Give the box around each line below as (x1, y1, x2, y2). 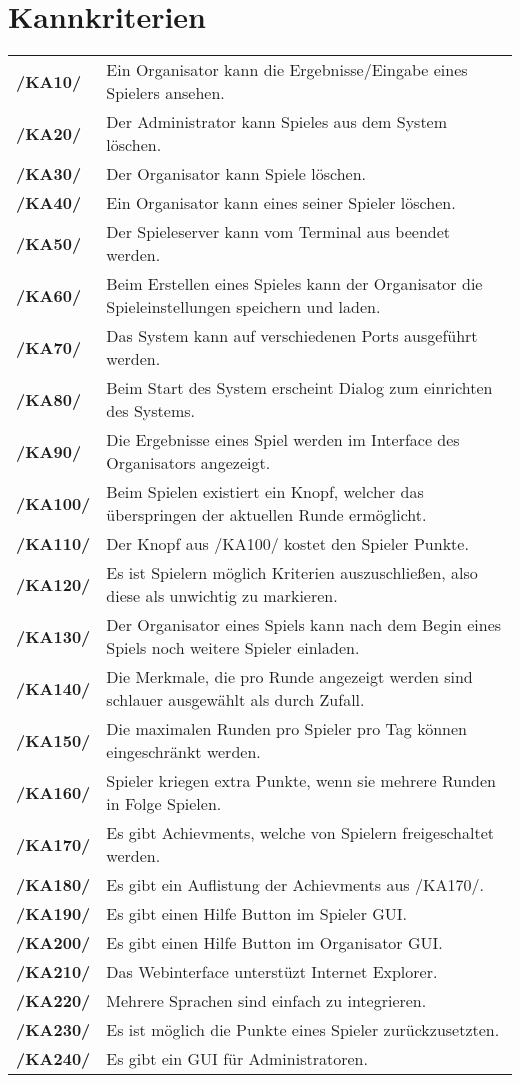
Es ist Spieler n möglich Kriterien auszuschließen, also (106, 561, 478, 585)
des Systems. (106, 399, 196, 423)
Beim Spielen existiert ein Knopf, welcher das (106, 480, 424, 504)
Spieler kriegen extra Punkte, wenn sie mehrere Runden (106, 769, 496, 793)
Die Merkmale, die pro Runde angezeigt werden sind (106, 665, 473, 689)
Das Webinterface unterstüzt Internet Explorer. (106, 960, 438, 984)
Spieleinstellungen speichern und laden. (106, 295, 381, 319)
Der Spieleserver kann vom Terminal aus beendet (106, 220, 451, 244)
